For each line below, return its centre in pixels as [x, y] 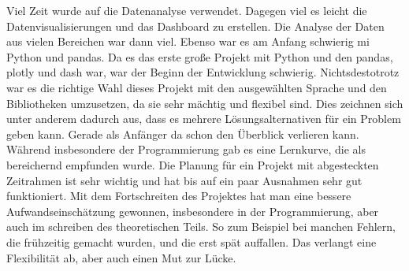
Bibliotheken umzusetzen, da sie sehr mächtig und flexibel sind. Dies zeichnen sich [205, 103]
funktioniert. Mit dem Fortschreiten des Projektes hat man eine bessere [179, 196]
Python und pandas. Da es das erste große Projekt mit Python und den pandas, [200, 56]
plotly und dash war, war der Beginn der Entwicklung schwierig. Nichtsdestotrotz [203, 72]
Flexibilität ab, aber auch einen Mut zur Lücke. [121, 257]
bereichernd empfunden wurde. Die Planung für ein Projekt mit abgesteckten [193, 164]
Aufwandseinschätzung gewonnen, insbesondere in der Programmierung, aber [193, 211]
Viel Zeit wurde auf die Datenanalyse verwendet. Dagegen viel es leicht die [187, 10]
